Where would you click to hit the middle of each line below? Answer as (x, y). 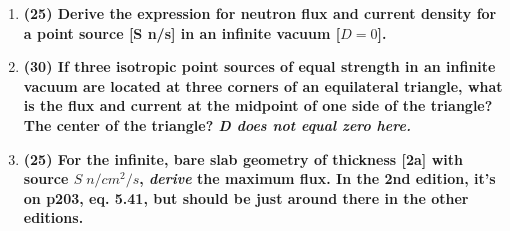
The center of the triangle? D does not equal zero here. (217, 124)
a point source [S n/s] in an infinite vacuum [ (182, 32)
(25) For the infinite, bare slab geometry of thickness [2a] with (243, 158)
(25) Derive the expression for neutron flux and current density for (260, 13)
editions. (53, 217)
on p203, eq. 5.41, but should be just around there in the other (246, 197)
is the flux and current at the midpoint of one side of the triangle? (258, 105)
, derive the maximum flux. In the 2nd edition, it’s (317, 178)
